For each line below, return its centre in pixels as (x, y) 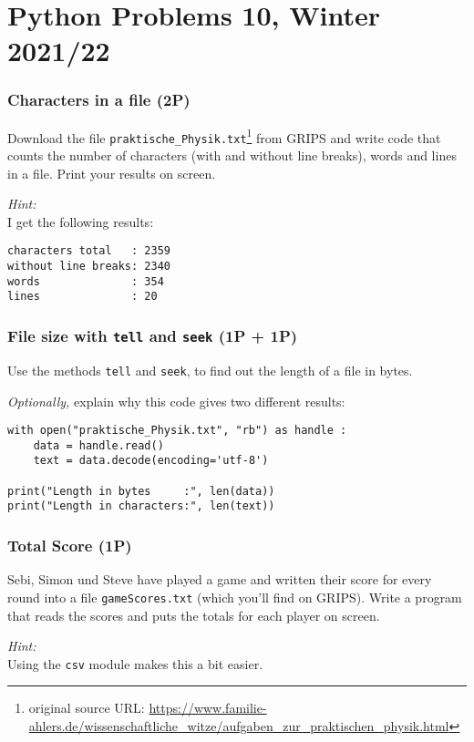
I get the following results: (81, 221)
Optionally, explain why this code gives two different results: (176, 401)
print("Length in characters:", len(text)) (141, 506)
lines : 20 (82, 297)
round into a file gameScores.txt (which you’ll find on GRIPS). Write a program (235, 597)
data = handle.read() (98, 445)
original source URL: (87, 708)
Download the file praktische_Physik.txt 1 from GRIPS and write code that (224, 136)
